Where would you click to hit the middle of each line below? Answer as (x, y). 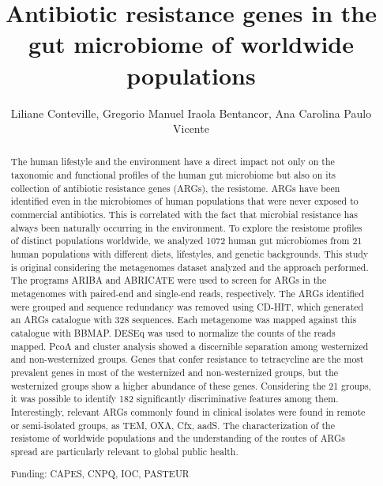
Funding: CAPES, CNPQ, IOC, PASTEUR (100, 474)
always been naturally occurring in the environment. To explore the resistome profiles (186, 227)
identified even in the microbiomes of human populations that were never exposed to (184, 201)
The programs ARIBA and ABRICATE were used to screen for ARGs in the (169, 280)
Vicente (191, 128)
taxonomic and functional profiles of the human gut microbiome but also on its (173, 175)
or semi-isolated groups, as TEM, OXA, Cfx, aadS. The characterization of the (173, 425)
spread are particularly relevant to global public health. (124, 451)
